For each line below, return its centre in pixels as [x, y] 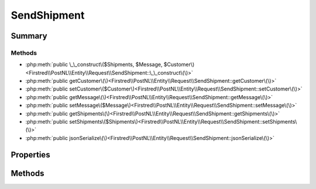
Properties [30, 155]
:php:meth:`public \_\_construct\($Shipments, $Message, [94, 65]
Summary [29, 36]
